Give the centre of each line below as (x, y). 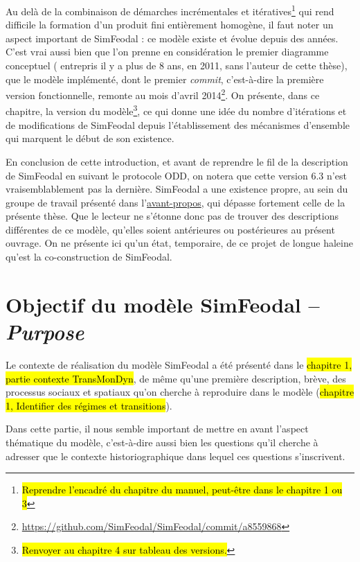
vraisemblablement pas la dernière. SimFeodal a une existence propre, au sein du (177, 189)
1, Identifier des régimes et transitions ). (89, 405)
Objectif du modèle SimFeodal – (163, 304)
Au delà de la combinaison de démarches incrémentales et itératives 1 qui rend (170, 10)
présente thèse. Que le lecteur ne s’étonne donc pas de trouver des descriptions (172, 216)
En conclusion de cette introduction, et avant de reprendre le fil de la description (177, 161)
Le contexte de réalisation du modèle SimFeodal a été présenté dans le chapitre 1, (179, 364)
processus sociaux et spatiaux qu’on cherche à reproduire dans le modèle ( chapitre (180, 392)
